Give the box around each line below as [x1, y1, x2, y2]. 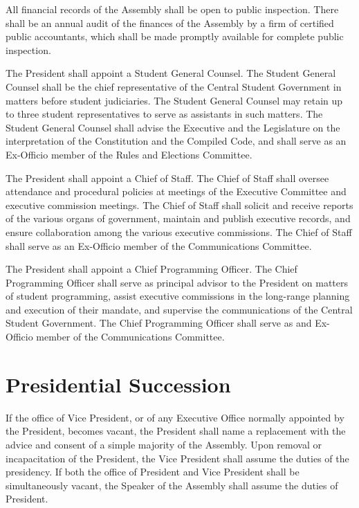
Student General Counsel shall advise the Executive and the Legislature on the [6, 120, 340, 134]
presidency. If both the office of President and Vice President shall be [6, 464, 300, 479]
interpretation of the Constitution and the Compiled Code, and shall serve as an [6, 134, 347, 148]
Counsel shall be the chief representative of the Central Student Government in [6, 79, 342, 93]
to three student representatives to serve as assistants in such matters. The [6, 107, 323, 121]
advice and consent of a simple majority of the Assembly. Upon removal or [6, 437, 322, 451]
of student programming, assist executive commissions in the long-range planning [6, 289, 350, 303]
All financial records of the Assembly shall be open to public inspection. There [6, 2, 339, 16]
